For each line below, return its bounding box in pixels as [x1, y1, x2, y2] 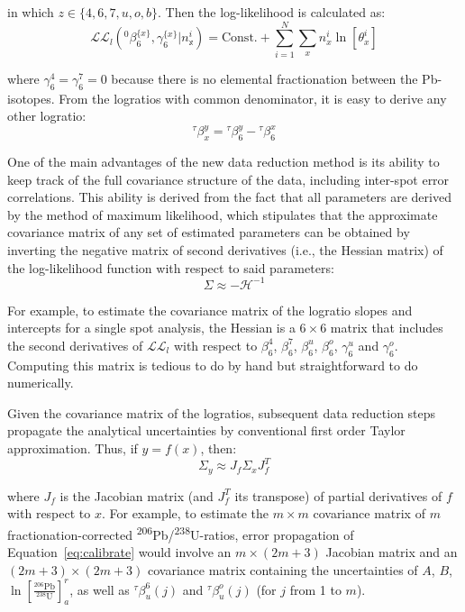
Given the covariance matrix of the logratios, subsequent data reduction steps [7, 403, 436, 422]
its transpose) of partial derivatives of [234, 486, 442, 505]
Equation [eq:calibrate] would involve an [7, 543, 232, 561]
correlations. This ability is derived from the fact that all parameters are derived [7, 187, 451, 206]
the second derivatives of [7, 335, 143, 354]
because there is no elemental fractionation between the [111, 69, 418, 87]
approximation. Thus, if [7, 439, 138, 458]
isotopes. [7, 88, 55, 107]
